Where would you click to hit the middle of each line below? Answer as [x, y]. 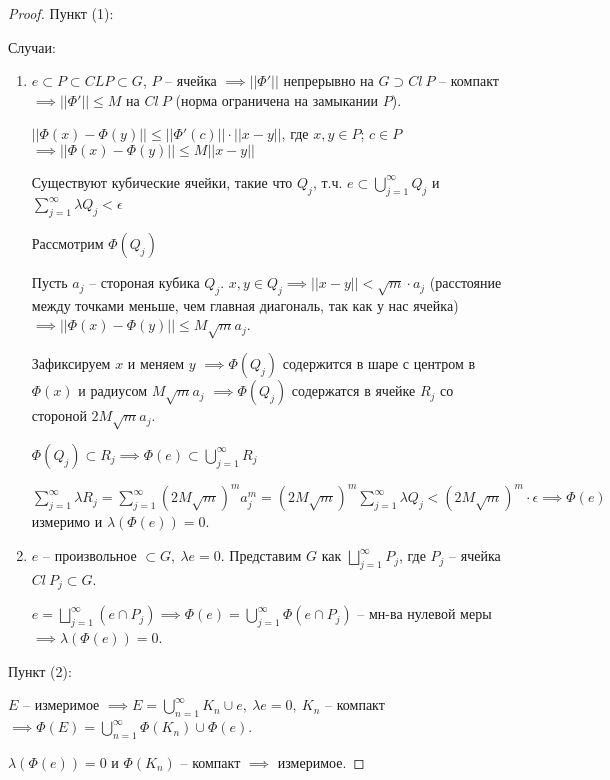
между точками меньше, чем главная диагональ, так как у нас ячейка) [245, 304]
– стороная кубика [144, 282]
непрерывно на [328, 80]
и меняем [156, 363]
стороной [59, 415]
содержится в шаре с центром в [379, 363]
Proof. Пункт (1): [61, 13]
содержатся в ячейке [353, 390]
